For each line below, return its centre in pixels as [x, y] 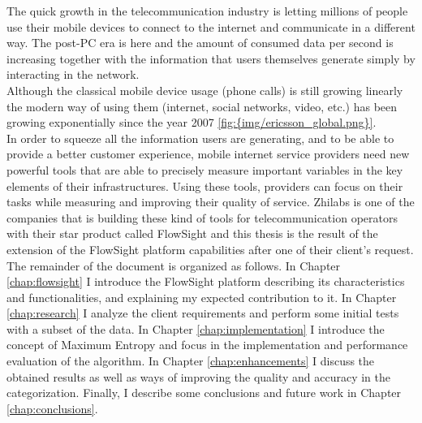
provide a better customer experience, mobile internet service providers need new [208, 154]
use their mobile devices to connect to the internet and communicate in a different [211, 26]
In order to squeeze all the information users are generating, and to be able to [200, 138]
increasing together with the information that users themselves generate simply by [211, 58]
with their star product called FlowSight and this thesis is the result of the [192, 233]
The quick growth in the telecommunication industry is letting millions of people [207, 11]
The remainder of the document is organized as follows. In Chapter [174, 265]
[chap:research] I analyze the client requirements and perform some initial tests [203, 313]
